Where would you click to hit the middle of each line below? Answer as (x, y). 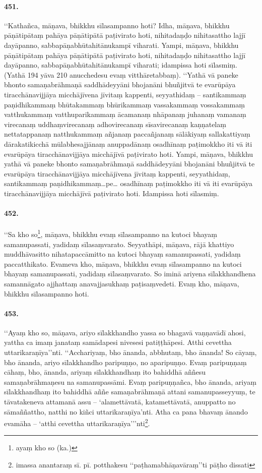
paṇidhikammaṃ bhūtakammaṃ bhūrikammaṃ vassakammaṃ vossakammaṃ (124, 104)
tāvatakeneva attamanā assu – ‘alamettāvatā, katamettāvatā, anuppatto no (120, 402)
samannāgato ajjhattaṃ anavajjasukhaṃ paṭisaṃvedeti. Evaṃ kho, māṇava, (122, 283)
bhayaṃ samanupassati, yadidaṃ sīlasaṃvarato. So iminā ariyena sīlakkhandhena (130, 274)
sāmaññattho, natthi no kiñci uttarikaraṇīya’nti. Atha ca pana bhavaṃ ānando (126, 411)
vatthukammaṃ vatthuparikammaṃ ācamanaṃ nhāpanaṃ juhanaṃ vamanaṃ (125, 114)
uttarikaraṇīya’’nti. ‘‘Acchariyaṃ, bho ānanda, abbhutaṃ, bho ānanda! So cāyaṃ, (130, 352)
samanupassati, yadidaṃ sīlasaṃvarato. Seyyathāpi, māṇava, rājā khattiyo (119, 244)
